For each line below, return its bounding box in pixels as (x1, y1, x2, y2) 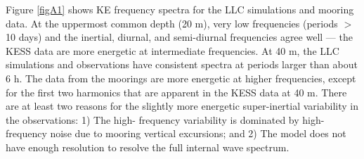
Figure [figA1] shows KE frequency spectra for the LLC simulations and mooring (6, 2, 354, 16)
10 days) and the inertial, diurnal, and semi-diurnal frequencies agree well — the (6, 30, 353, 44)
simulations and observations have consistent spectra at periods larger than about (6, 57, 358, 72)
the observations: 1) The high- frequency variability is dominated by (6, 112, 299, 127)
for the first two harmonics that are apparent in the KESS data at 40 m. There (6, 84, 347, 99)
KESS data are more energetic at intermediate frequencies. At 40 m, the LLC (6, 43, 339, 58)
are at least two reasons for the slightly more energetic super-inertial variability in (6, 98, 358, 113)
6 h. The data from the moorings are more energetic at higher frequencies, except (6, 70, 356, 85)
